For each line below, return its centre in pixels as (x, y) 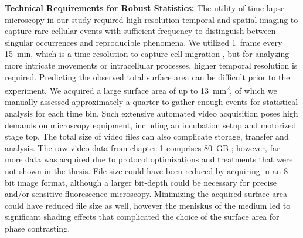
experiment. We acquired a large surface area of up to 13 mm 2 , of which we (141, 89)
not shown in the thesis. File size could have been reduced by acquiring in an (143, 170)
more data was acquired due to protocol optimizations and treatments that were (149, 159)
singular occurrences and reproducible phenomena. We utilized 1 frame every (144, 42)
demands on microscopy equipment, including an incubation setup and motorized (151, 125)
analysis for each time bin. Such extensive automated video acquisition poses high (151, 113)
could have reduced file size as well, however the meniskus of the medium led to (148, 205)
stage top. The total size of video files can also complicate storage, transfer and (147, 136)
